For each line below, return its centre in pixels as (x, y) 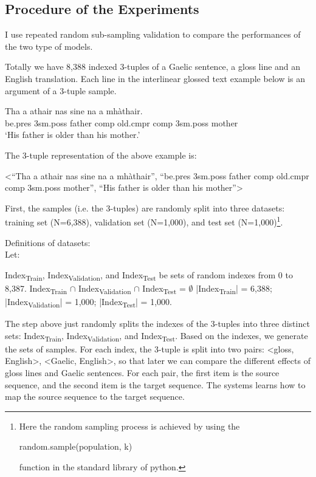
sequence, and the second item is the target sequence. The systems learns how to (155, 384)
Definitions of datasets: (48, 242)
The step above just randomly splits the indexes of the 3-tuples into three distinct (157, 324)
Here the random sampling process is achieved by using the (129, 426)
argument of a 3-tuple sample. (61, 90)
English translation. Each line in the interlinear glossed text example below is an (155, 78)
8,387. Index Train (36, 289)
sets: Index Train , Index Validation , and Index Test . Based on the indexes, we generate (156, 336)
